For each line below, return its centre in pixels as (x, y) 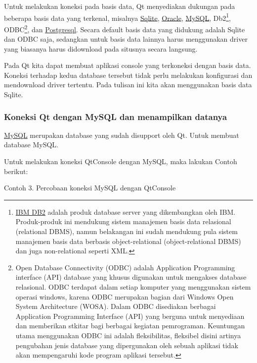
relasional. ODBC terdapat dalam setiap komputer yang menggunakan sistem (133, 287)
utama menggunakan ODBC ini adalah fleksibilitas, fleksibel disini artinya (128, 335)
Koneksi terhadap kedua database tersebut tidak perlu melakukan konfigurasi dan (128, 75)
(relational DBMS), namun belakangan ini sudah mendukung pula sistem (127, 231)
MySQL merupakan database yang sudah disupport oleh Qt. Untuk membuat (122, 135)
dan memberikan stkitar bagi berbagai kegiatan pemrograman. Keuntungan (130, 326)
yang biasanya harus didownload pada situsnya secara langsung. (101, 48)
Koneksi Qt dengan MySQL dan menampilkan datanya (116, 116)
